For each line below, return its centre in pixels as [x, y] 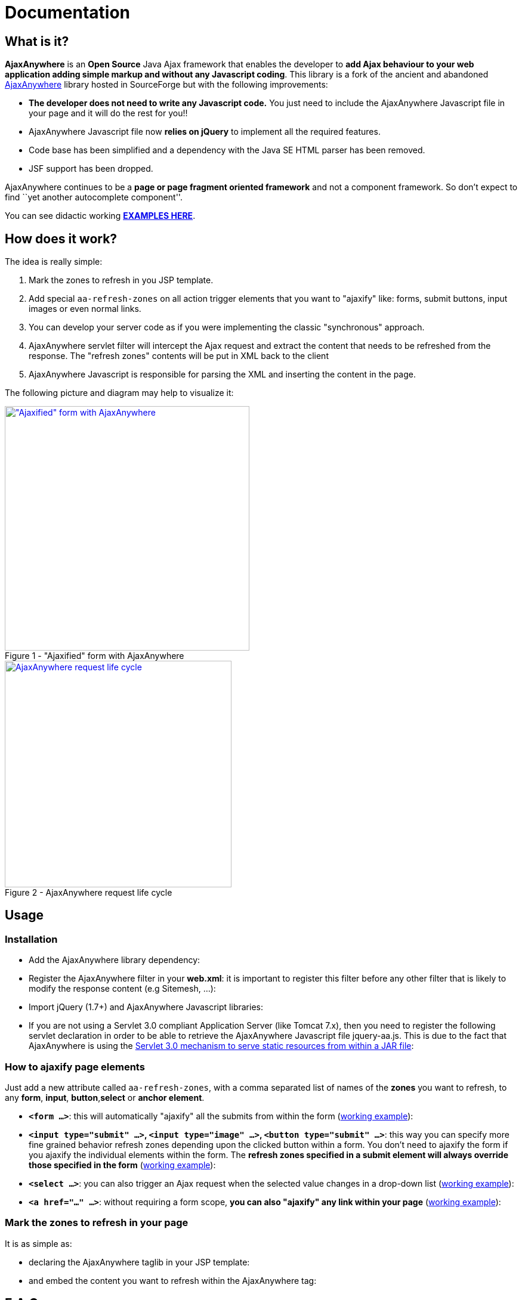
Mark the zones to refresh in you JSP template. [121, 280]
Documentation [68, 13]
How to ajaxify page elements [75, 1067]
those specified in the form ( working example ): [122, 1165]
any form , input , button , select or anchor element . [105, 1097]
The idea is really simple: [54, 262]
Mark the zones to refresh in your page [97, 1223]
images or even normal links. [85, 309]
